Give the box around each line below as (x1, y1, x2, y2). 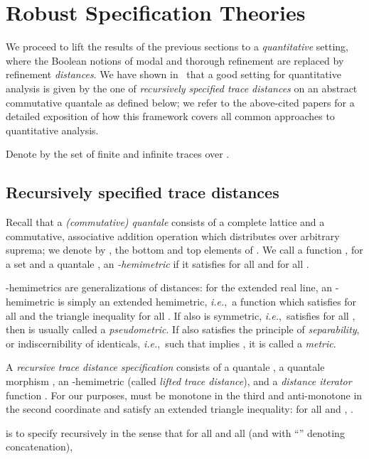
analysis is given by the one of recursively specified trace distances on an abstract (6, 80, 358, 95)
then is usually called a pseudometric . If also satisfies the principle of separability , (6, 322, 360, 337)
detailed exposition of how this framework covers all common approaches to (6, 109, 335, 124)
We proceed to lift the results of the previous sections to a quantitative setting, (6, 39, 349, 54)
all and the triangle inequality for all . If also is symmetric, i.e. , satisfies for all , (6, 308, 355, 323)
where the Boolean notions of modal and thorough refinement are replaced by (6, 53, 344, 67)
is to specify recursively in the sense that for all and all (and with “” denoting (6, 425, 345, 440)
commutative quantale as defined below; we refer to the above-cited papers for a (6, 94, 355, 109)
